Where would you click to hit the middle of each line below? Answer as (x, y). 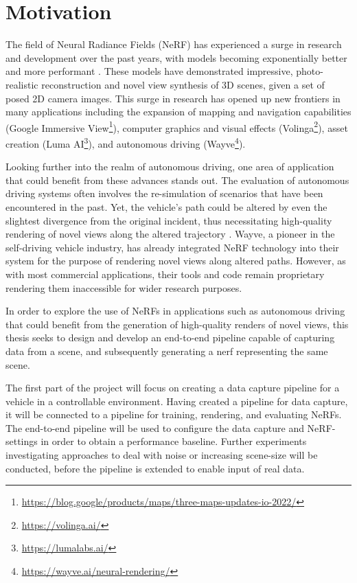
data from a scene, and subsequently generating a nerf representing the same (167, 351)
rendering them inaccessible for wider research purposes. (124, 287)
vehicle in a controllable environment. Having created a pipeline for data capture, (177, 401)
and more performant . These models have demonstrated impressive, (149, 71)
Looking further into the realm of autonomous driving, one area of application (170, 167)
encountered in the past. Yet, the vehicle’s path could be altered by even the (166, 206)
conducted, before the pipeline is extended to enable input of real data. (155, 468)
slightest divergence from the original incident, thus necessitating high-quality (169, 220)
